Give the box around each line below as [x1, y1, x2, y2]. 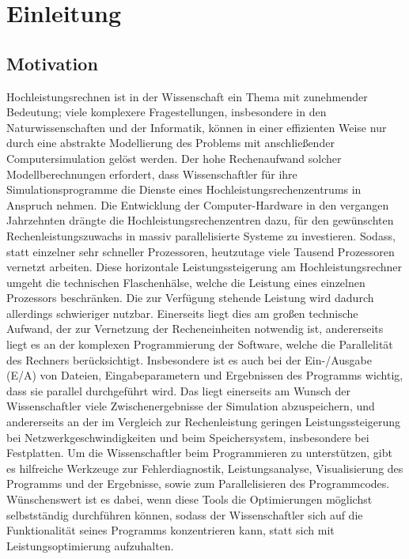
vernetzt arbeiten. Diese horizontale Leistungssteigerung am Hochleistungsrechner [6, 259, 403, 275]
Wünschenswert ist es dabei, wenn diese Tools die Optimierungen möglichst [6, 491, 373, 508]
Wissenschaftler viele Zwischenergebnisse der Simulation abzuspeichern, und [6, 398, 375, 414]
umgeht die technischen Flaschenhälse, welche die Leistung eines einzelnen [6, 274, 365, 290]
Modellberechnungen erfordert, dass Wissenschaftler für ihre [6, 165, 297, 182]
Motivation [6, 51, 98, 75]
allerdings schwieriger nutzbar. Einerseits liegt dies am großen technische [6, 304, 358, 321]
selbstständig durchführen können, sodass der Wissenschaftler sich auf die [6, 506, 363, 523]
